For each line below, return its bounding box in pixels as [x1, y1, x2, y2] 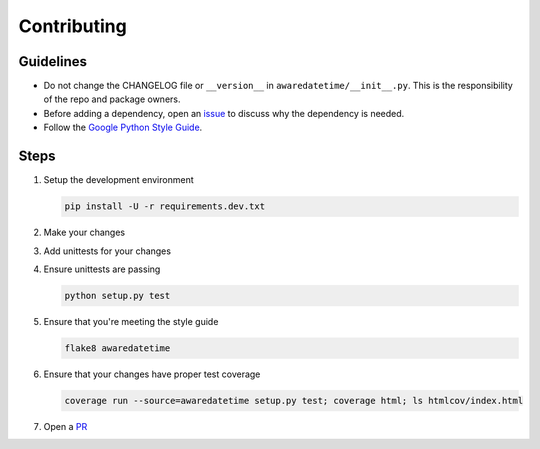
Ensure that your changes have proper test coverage [43, 368, 261, 380]
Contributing [18, 15, 127, 37]
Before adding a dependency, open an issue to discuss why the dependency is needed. [43, 107, 405, 119]
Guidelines [18, 53, 87, 70]
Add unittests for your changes [43, 245, 172, 257]
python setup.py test [64, 290, 171, 301]
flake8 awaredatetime [64, 342, 171, 354]
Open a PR [43, 420, 88, 432]
